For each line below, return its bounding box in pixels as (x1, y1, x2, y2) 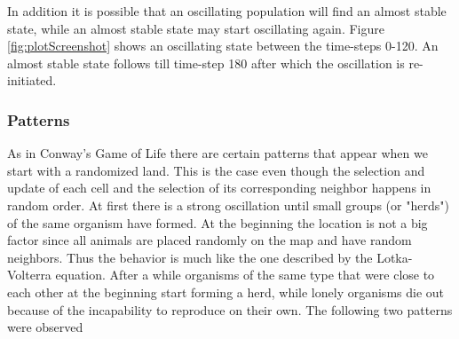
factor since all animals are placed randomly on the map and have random (7, 231, 412, 249)
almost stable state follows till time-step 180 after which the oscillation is (7, 53, 405, 72)
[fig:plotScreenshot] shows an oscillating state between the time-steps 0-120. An (7, 36, 439, 55)
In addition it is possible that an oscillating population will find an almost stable (7, 2, 447, 20)
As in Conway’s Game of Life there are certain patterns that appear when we (7, 144, 428, 162)
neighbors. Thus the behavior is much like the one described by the (7, 248, 373, 266)
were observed (7, 318, 83, 336)
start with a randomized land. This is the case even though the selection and (7, 161, 425, 179)
